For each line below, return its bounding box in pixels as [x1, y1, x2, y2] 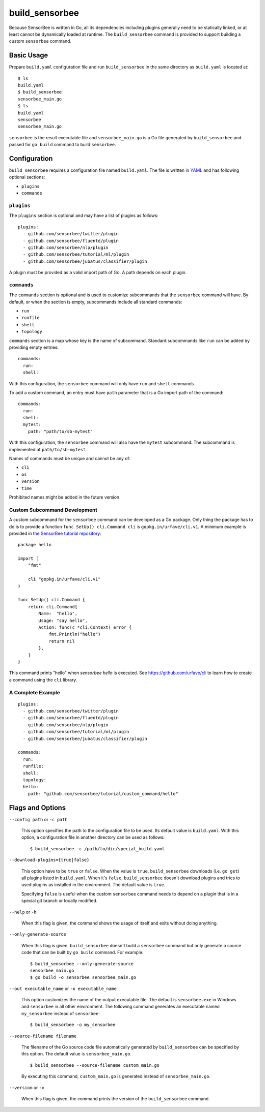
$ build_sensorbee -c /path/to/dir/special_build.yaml [30, 846, 165, 851]
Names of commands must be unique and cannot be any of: [9, 456, 131, 462]
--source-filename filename [9, 1033, 77, 1039]
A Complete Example [9, 689, 60, 696]
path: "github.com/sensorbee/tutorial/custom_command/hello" [27, 791, 179, 797]
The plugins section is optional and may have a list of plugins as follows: [9, 213, 159, 218]
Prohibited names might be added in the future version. [9, 494, 121, 500]
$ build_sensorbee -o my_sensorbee [30, 1022, 116, 1028]
